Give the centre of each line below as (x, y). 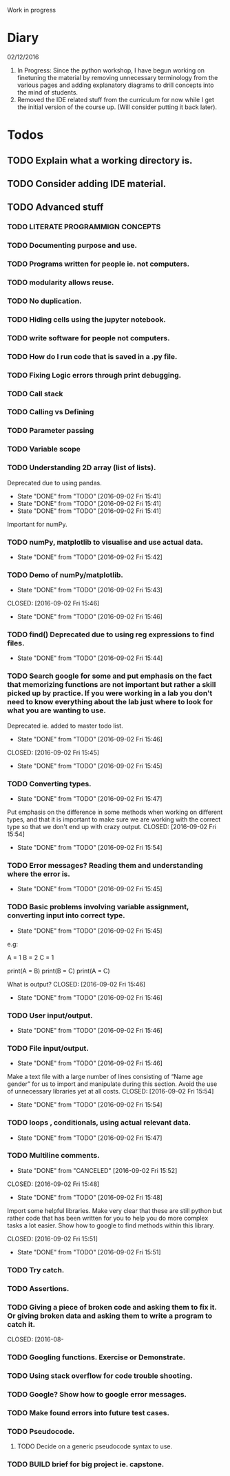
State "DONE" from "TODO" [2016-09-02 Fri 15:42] (90, 557)
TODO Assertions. (38, 1288)
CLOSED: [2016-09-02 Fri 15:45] (53, 752)
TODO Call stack (35, 394)
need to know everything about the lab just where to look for (110, 702)
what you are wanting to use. (57, 710)
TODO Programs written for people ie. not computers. (98, 264)
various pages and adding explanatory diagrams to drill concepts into (115, 85)
